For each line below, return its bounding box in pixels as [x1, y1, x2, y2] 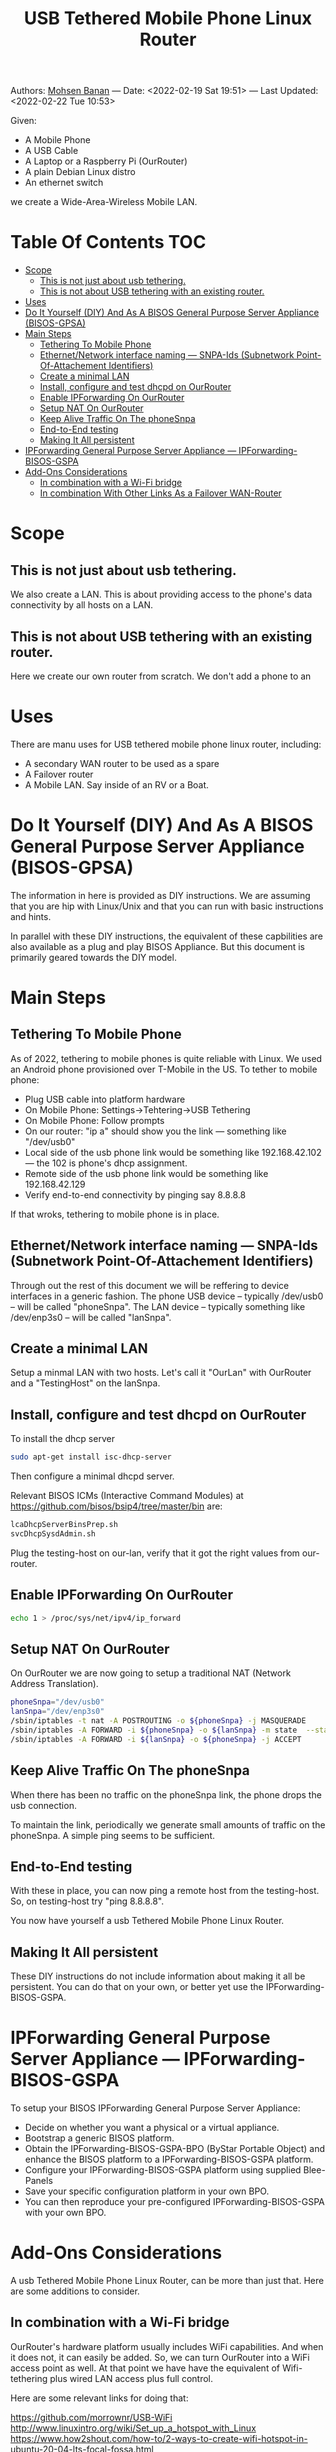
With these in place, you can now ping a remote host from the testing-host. [10, 1885, 320, 1897]
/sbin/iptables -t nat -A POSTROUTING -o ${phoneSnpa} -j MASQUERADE [10, 1716, 307, 1726]
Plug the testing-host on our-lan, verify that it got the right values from [10, 1547, 300, 1559]
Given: [10, 115, 37, 127]
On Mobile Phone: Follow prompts [24, 1114, 165, 1126]
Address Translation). [10, 1678, 99, 1690]
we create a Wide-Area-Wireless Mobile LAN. [10, 196, 198, 208]
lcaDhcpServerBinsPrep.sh [10, 1520, 118, 1530]
